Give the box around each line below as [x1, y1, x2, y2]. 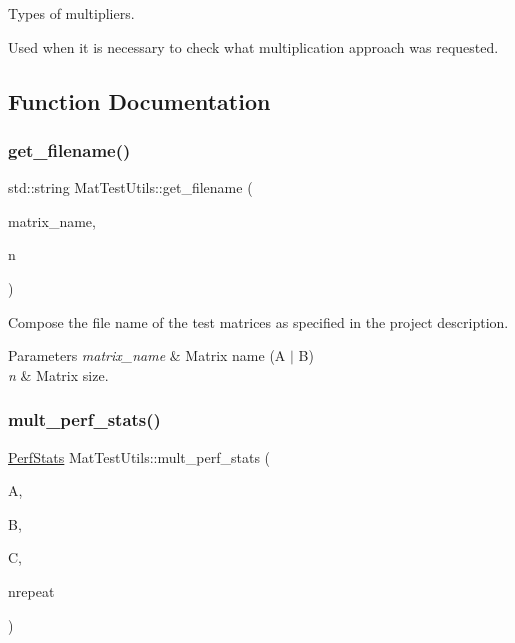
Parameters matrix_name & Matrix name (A [8, 345, 286, 366]
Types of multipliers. [8, 3, 135, 23]
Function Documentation [8, 85, 271, 116]
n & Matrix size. [8, 364, 109, 385]
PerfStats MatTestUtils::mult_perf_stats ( [8, 446, 271, 467]
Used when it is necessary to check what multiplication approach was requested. [8, 36, 499, 57]
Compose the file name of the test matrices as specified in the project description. [8, 311, 509, 332]
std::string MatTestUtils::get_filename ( [8, 177, 253, 198]
